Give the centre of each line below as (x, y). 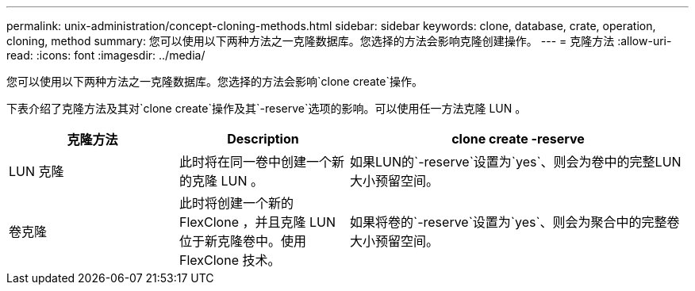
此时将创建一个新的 (237, 203)
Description (263, 139)
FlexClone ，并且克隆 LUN (257, 222)
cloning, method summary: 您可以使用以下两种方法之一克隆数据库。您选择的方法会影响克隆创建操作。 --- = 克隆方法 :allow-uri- (339, 41)
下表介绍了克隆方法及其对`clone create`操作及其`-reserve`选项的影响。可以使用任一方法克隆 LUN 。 (267, 108)
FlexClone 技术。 (230, 260)
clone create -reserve (518, 139)
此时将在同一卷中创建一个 (256, 162)
